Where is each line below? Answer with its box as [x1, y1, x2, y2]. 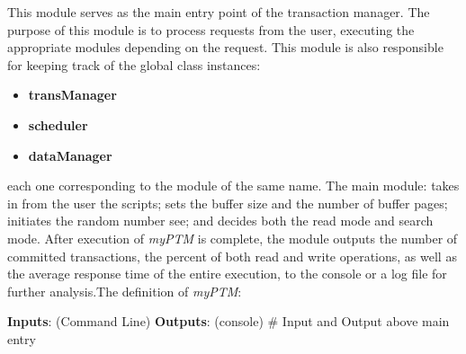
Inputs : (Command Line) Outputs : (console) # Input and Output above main [7, 312, 450, 331]
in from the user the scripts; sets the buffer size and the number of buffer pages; [7, 193, 448, 212]
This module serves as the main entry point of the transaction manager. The [7, 3, 430, 21]
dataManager [28, 146, 112, 164]
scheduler [28, 115, 88, 134]
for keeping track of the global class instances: [7, 55, 261, 74]
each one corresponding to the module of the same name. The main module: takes [7, 176, 460, 195]
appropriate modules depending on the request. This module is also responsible [7, 38, 444, 57]
